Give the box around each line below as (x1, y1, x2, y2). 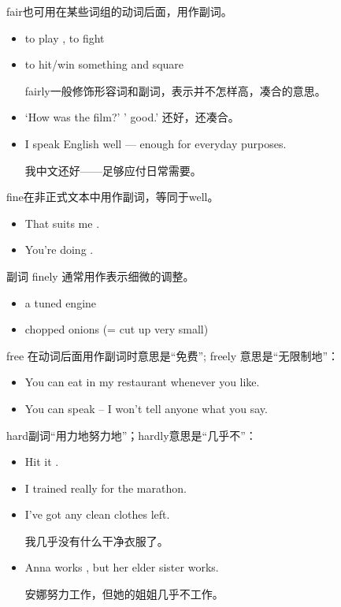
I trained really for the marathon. (24, 479, 187, 496)
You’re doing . (24, 241, 94, 258)
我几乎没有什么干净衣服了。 (24, 532, 169, 549)
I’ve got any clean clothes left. (24, 506, 170, 523)
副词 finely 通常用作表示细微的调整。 (6, 267, 195, 284)
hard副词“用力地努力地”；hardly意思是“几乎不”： (6, 426, 257, 443)
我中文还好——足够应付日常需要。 (24, 162, 202, 178)
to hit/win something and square (24, 56, 184, 73)
